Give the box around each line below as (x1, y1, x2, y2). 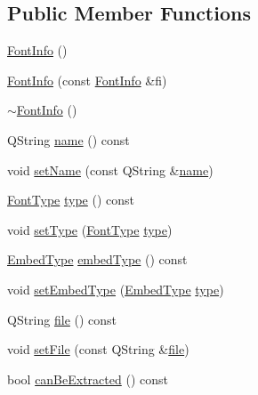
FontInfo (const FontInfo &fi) (7, 70, 167, 89)
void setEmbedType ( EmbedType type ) (7, 279, 224, 298)
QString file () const (7, 310, 117, 328)
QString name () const (7, 130, 130, 149)
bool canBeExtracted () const (7, 369, 168, 388)
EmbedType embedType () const (7, 250, 188, 269)
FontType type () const (7, 190, 135, 209)
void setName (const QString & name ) (7, 160, 214, 179)
